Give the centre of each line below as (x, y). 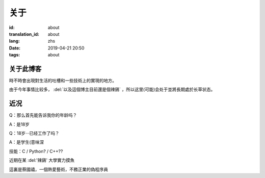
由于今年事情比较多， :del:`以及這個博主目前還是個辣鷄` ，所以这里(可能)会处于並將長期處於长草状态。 (112, 89)
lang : (14, 41)
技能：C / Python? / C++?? (36, 151)
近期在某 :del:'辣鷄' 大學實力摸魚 (42, 160)
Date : (15, 48)
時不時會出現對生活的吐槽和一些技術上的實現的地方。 (63, 80)
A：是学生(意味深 (26, 142)
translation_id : (24, 34)
